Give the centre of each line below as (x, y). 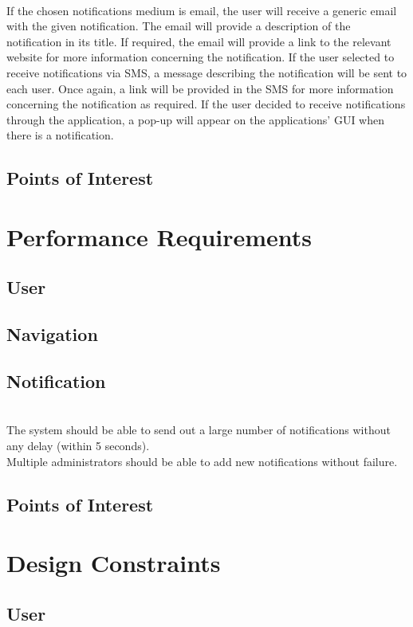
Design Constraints (114, 563)
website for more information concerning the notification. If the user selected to (201, 57)
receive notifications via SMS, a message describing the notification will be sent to (207, 72)
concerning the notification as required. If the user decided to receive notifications (206, 104)
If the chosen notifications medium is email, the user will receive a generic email (202, 10)
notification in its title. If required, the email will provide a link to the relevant (199, 41)
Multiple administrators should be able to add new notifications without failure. (202, 461)
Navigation (52, 334)
